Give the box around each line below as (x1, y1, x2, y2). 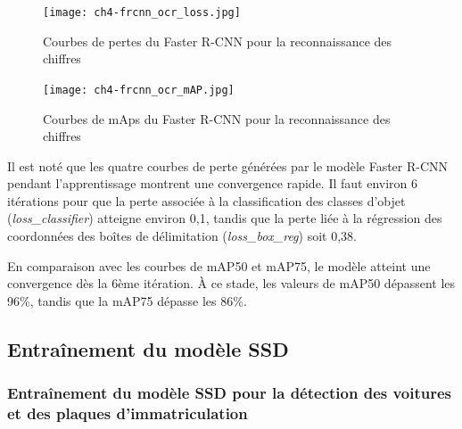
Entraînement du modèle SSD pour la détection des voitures (7, 382, 452, 404)
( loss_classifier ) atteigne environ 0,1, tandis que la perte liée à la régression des (7, 209, 442, 227)
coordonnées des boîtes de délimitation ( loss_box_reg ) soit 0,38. (7, 227, 357, 245)
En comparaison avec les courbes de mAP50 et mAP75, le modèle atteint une (7, 256, 431, 275)
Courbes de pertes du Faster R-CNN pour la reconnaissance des (43, 31, 392, 50)
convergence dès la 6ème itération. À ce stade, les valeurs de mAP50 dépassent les (7, 274, 456, 293)
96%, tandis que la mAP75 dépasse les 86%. (7, 291, 247, 309)
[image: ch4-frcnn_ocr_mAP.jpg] (43, 83, 235, 96)
